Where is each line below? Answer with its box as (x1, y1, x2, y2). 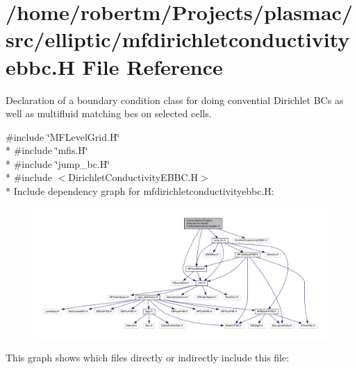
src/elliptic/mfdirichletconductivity (6, 25, 350, 53)
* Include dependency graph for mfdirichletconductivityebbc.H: (6, 184, 274, 198)
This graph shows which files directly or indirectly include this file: (6, 350, 290, 365)
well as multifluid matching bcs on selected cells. (6, 106, 212, 121)
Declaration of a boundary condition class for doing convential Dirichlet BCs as (6, 92, 344, 107)
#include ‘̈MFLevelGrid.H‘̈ (6, 129, 120, 144)
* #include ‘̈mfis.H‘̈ (6, 143, 88, 157)
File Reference (82, 52, 223, 80)
